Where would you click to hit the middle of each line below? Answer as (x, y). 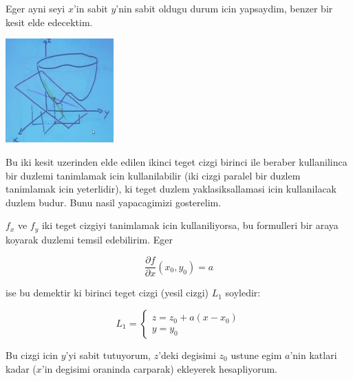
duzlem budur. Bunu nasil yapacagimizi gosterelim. (114, 202)
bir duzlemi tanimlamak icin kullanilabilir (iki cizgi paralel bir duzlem (153, 175)
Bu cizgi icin (32, 355)
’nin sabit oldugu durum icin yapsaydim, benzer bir (224, 8)
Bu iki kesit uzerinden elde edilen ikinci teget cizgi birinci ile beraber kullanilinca (176, 161)
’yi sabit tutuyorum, (108, 355)
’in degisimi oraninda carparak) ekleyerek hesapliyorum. (160, 368)
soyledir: (243, 293)
